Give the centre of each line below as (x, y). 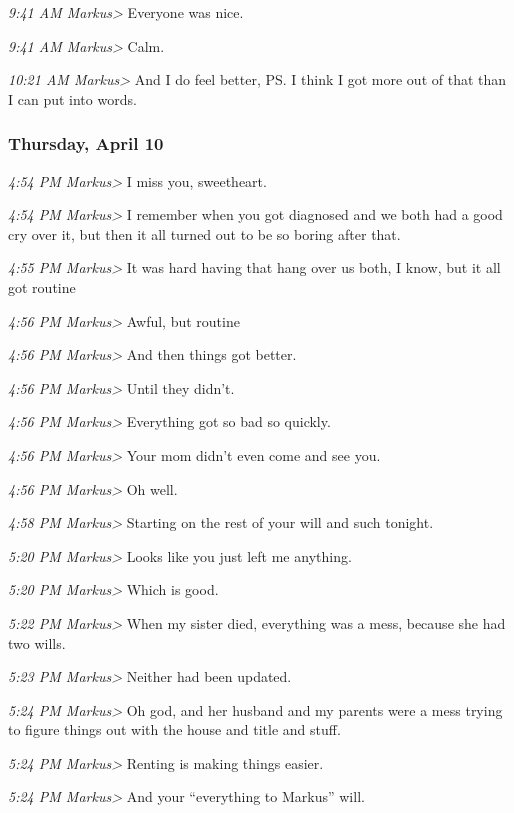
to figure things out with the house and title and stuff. (174, 729)
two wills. (37, 642)
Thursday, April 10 (86, 143)
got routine (42, 286)
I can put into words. (72, 98)
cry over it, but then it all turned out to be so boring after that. (204, 233)
